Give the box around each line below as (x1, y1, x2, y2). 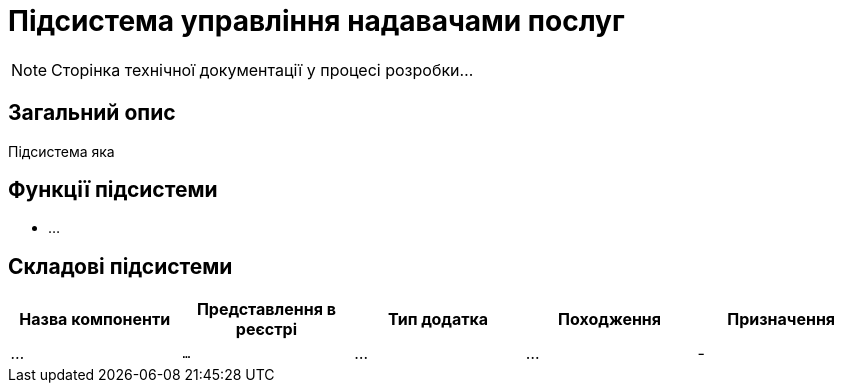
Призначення (727, 309, 836, 330)
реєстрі (235, 319, 297, 340)
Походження (558, 309, 662, 330)
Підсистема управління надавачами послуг (8, 4, 625, 38)
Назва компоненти (19, 309, 171, 330)
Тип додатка (387, 309, 489, 330)
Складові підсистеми (8, 253, 233, 279)
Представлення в (196, 299, 336, 320)
